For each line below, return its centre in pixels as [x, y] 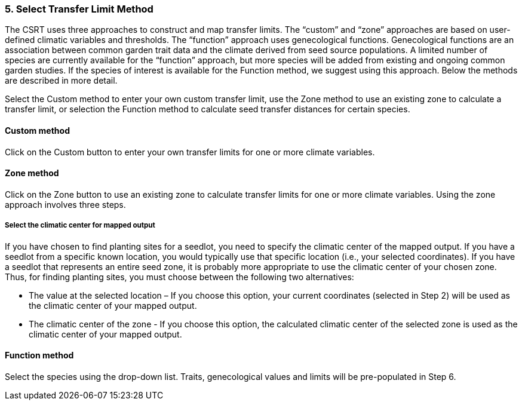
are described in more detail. [61, 81]
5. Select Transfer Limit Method [79, 9]
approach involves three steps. [65, 204]
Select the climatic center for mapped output [80, 225]
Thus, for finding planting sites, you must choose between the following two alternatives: [179, 277]
